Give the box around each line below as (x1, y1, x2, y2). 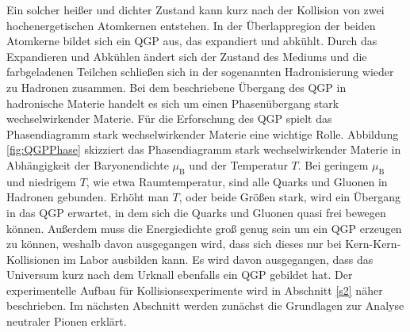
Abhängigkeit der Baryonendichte (6, 156, 169, 173)
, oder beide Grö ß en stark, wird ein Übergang (178, 189, 400, 205)
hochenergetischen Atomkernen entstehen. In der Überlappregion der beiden (6, 17, 376, 33)
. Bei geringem (297, 156, 369, 173)
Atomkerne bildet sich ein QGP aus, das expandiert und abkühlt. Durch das (6, 32, 377, 49)
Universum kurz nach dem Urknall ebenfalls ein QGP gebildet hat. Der (6, 266, 353, 283)
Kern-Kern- (345, 235, 401, 252)
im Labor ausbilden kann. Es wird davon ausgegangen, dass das (63, 250, 374, 267)
